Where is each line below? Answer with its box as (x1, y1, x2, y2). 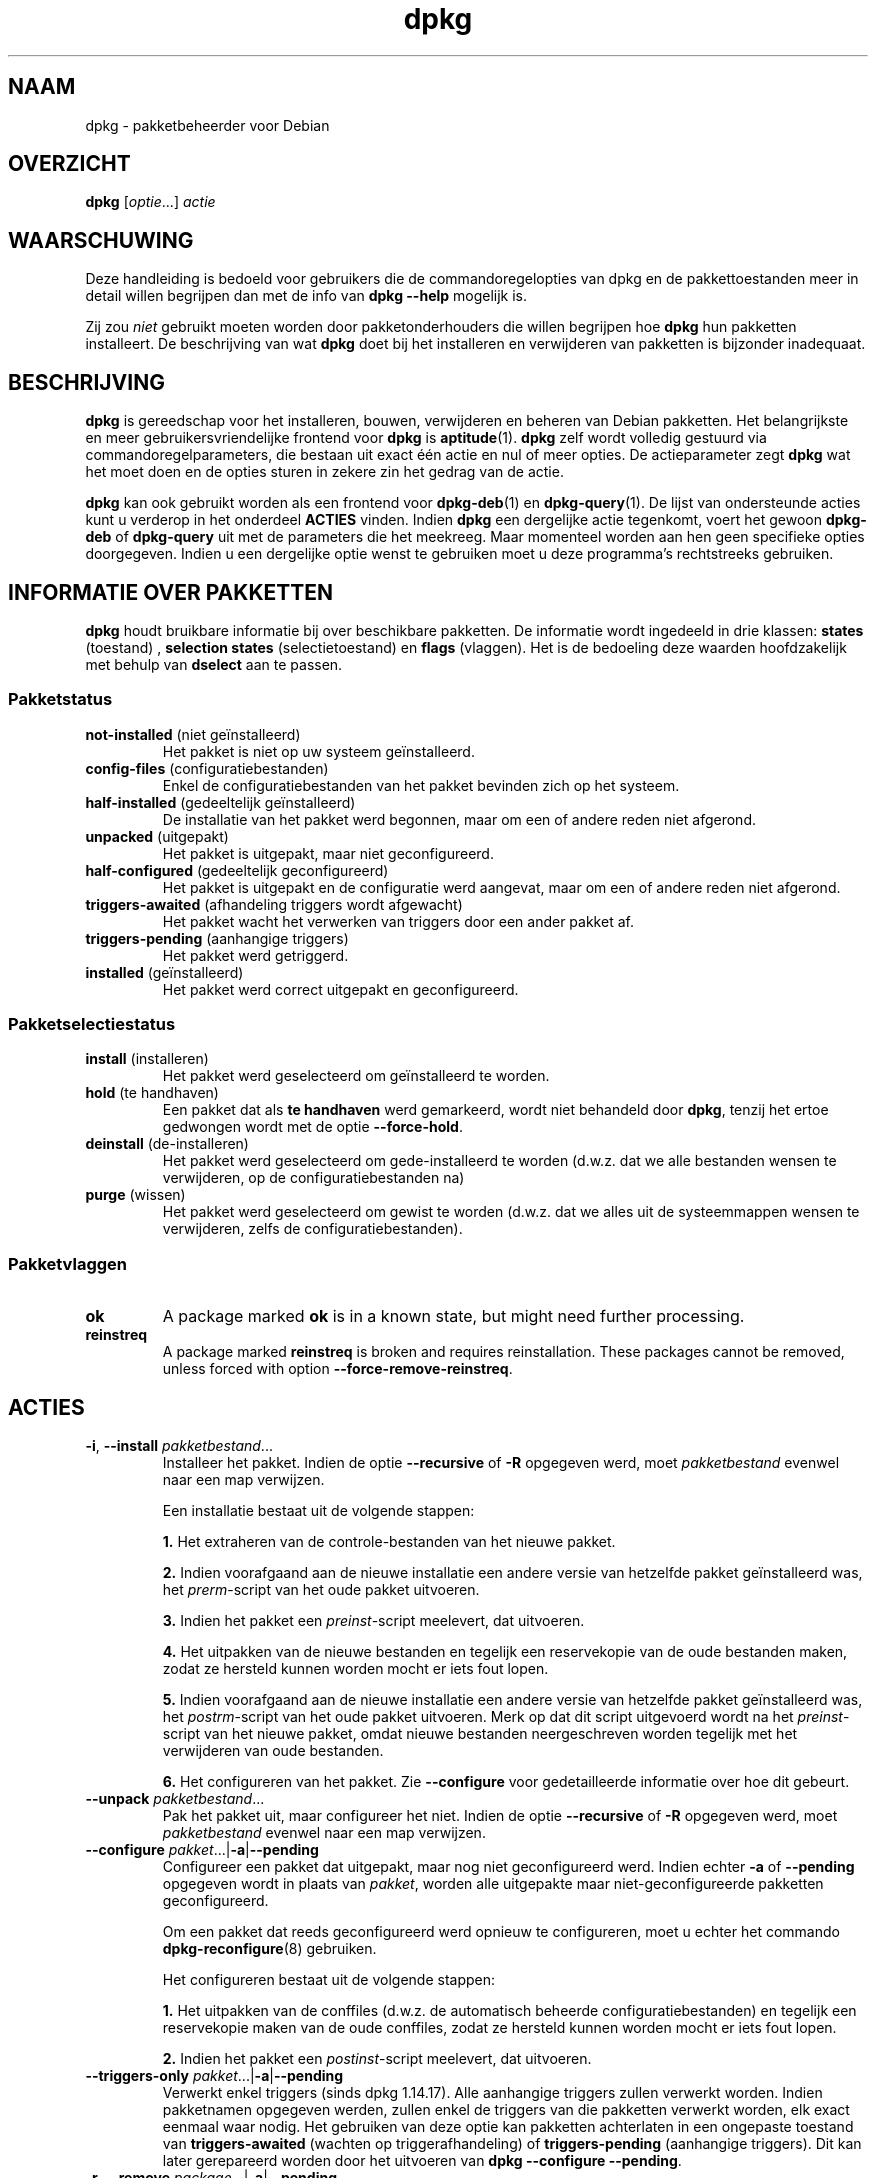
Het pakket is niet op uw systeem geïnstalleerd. (162, 742, 475, 760)
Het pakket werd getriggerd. (162, 946, 349, 964)
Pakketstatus (8, 689, 113, 710)
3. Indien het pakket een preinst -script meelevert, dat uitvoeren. (162, 1612, 585, 1630)
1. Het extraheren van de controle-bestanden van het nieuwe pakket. (162, 1533, 616, 1551)
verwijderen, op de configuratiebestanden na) (162, 1169, 465, 1187)
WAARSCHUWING (8, 227, 194, 253)
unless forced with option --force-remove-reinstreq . (162, 1360, 513, 1378)
